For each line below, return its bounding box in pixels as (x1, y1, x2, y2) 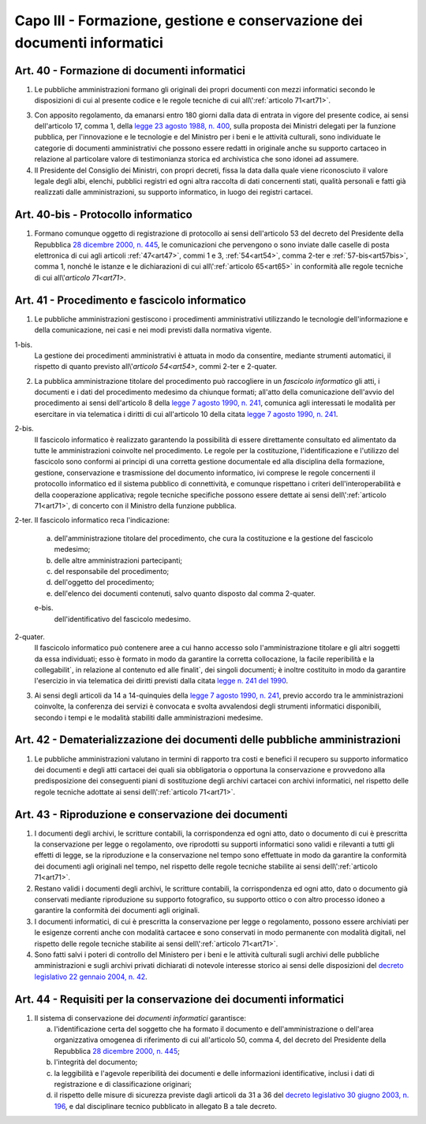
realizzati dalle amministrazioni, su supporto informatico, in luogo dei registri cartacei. (34, 188, 313, 197)
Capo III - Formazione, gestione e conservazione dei (14, 12, 363, 29)
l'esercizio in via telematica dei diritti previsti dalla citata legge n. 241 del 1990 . (34, 676, 288, 686)
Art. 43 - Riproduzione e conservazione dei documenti (14, 808, 288, 821)
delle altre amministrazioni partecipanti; (54, 556, 183, 565)
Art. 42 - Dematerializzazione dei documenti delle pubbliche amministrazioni (14, 733, 402, 746)
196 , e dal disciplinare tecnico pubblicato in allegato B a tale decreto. (54, 1101, 278, 1111)
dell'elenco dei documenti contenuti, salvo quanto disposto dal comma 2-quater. (54, 588, 316, 598)
